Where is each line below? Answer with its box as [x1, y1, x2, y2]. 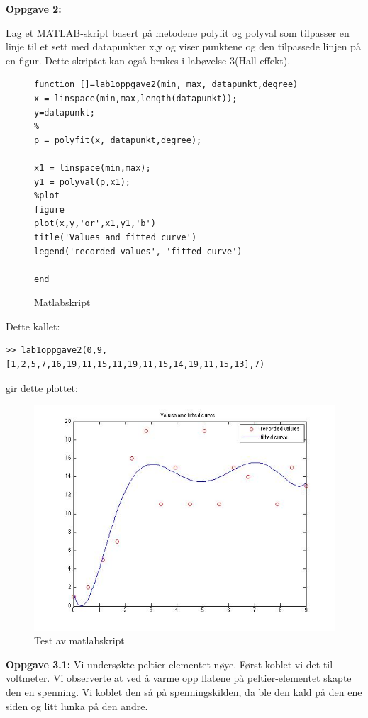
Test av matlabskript [34, 633, 125, 648]
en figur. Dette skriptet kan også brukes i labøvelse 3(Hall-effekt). [6, 52, 291, 67]
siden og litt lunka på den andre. [6, 698, 148, 713]
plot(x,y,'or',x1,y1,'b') [34, 218, 156, 229]
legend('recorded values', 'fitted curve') [34, 246, 242, 257]
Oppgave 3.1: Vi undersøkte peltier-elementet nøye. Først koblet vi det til [6, 656, 333, 671]
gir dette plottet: [6, 380, 78, 395]
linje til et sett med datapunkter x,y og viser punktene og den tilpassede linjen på [6, 39, 361, 54]
